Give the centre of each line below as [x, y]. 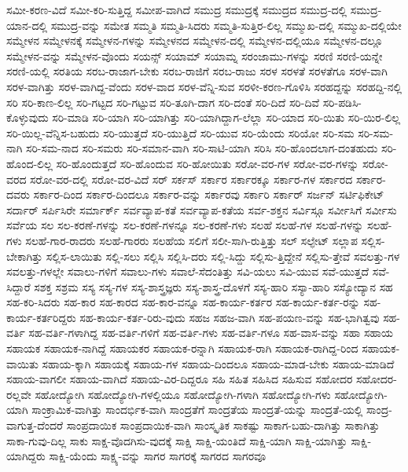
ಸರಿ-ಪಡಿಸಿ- [342, 102]
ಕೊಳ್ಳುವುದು [28, 117]
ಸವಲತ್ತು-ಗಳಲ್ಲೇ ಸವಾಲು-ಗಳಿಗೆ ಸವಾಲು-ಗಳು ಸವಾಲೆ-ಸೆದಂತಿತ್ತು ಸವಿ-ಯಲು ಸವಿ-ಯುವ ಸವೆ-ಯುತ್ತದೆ [188, 271]
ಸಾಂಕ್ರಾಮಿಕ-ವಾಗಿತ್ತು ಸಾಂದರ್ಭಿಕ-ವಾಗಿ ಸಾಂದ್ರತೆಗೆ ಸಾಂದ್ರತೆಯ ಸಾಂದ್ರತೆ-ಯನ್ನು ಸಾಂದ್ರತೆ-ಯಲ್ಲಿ [197, 410]
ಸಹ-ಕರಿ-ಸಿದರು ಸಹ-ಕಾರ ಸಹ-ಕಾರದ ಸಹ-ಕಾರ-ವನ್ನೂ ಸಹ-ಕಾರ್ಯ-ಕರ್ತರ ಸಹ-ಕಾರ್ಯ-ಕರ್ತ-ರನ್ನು [183, 302]
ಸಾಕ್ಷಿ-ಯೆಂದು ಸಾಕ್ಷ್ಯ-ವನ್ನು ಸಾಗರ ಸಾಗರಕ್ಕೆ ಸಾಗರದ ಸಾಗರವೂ [158, 456]
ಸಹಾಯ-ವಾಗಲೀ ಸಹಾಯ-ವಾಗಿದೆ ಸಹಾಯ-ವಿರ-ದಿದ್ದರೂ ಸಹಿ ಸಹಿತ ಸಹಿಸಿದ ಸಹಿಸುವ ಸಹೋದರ [180, 379]
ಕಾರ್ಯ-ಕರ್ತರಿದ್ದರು [41, 317]
